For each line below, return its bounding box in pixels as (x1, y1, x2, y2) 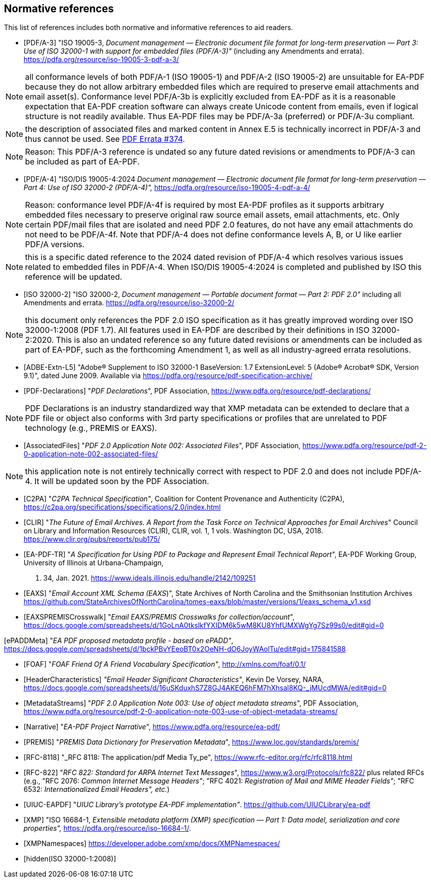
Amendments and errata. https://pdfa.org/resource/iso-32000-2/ (24, 298, 235, 307)
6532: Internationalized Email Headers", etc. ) (24, 785, 170, 794)
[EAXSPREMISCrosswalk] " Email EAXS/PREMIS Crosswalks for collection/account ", (24, 613, 295, 621)
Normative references (4, 2, 114, 15)
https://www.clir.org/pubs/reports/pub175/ (24, 535, 160, 544)
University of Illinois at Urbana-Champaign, (24, 558, 164, 567)
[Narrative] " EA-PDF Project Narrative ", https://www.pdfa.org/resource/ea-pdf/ (24, 722, 280, 731)
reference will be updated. (25, 272, 123, 282)
